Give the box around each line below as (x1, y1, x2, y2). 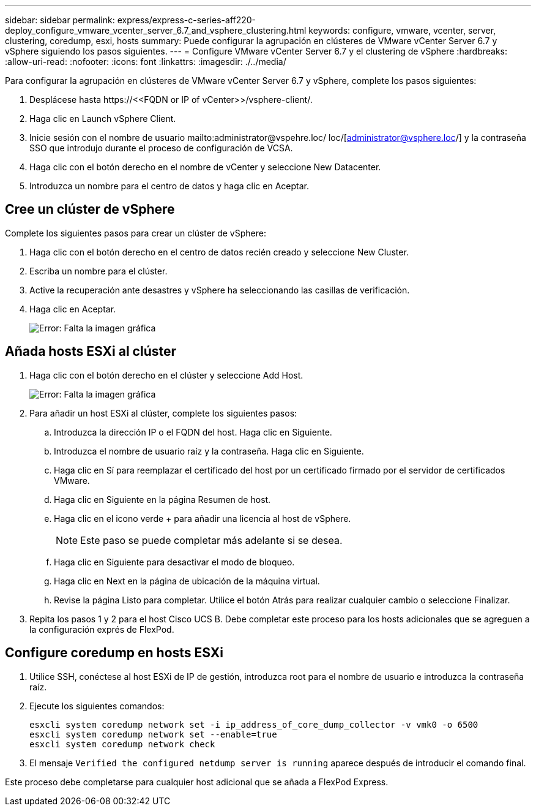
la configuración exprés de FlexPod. (29, 624, 174, 635)
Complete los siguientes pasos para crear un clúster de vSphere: (5, 227, 266, 238)
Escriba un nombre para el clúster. (29, 265, 168, 276)
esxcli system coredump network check (29, 739, 215, 749)
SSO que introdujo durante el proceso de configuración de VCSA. (29, 143, 293, 153)
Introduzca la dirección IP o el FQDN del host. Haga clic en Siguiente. (54, 426, 332, 437)
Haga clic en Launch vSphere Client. (29, 113, 176, 124)
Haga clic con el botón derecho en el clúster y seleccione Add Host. (29, 369, 303, 380)
